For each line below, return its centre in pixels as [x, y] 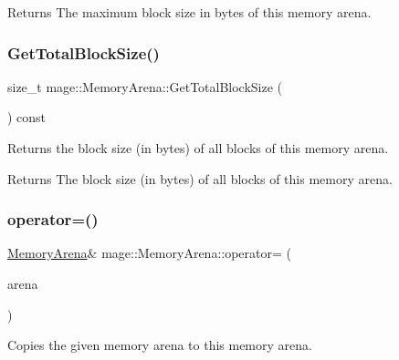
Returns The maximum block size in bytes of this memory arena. [189, 12]
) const [27, 117]
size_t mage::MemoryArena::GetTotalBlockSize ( [145, 86]
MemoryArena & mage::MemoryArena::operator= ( [149, 253]
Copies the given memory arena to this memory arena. [160, 345]
